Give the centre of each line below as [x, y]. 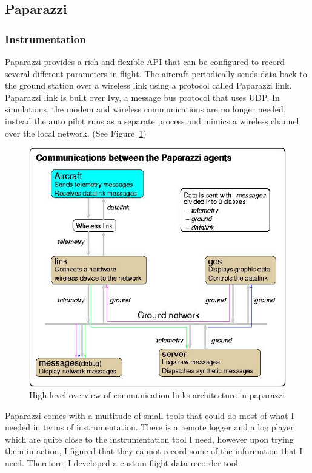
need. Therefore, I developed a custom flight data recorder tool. [123, 463]
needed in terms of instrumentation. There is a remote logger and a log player [149, 427]
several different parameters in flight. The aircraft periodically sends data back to [156, 73]
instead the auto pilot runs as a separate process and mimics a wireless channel [152, 121]
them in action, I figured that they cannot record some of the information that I [154, 451]
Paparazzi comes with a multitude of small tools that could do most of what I [150, 415]
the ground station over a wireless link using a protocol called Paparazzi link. [148, 85]
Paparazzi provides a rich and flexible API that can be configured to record [145, 61]
